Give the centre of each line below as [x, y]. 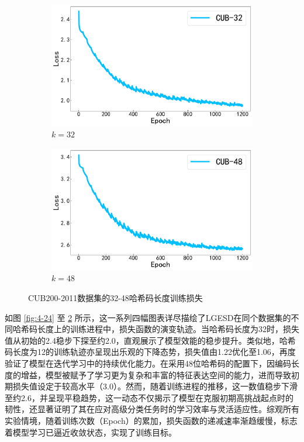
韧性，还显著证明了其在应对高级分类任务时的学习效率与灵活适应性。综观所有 [152, 409]
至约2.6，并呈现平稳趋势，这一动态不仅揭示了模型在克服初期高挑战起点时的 [149, 397]
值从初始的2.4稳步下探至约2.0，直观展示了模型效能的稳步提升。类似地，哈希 [150, 340]
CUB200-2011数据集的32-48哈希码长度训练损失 [115, 297]
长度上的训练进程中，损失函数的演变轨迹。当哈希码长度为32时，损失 [168, 329]
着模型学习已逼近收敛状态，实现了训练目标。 [91, 432]
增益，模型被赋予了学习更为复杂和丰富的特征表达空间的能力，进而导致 [156, 374]
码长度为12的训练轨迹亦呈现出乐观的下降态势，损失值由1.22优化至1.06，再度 [150, 352]
